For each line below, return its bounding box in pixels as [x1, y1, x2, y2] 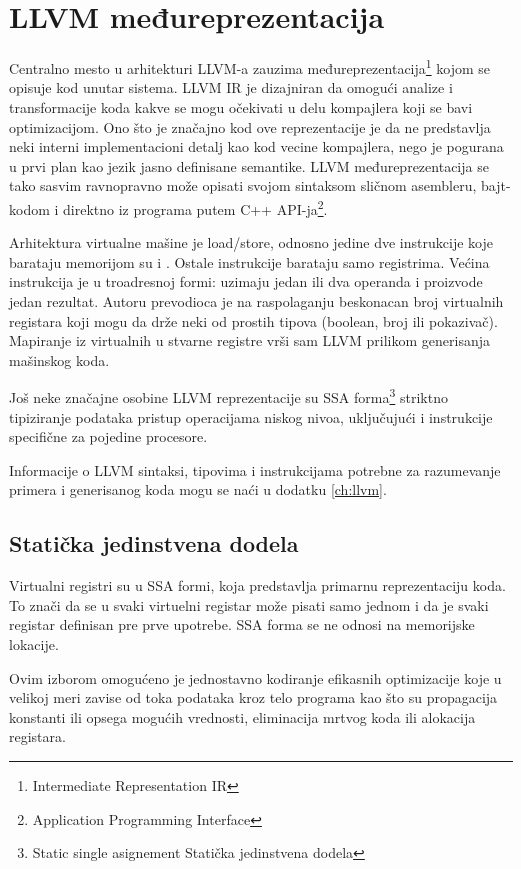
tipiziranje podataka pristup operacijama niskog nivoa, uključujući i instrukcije [9, 406, 493, 427]
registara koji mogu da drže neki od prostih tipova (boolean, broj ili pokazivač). [9, 310, 498, 331]
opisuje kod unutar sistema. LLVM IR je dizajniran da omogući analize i [9, 77, 453, 98]
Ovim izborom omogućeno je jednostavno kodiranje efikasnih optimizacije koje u [9, 667, 502, 688]
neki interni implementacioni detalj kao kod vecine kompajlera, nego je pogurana [9, 136, 504, 157]
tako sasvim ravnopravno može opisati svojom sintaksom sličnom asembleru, [9, 175, 477, 196]
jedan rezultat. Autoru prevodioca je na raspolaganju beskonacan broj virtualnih [9, 290, 504, 311]
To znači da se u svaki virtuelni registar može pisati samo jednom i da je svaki [9, 594, 489, 615]
